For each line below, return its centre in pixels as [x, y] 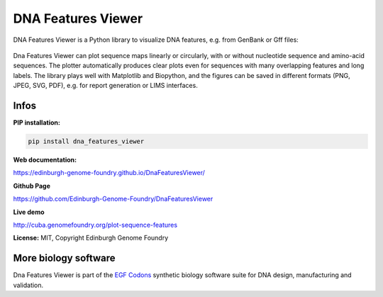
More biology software [65, 258]
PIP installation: [37, 123]
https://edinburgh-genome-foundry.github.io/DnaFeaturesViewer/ [109, 173]
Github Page [32, 186]
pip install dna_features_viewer [86, 141]
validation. [28, 285]
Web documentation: [45, 159]
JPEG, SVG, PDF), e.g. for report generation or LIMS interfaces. [105, 86]
